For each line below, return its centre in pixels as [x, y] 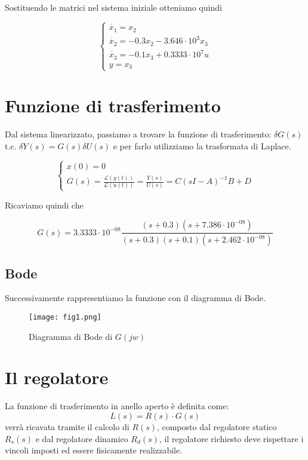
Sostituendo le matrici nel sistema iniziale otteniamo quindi [113, 7]
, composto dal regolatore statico [217, 426]
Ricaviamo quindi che [44, 205]
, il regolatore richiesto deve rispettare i [231, 438]
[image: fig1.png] [65, 318]
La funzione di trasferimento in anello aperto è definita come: [117, 406]
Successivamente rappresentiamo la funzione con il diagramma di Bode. [135, 298]
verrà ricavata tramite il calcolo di [67, 426]
